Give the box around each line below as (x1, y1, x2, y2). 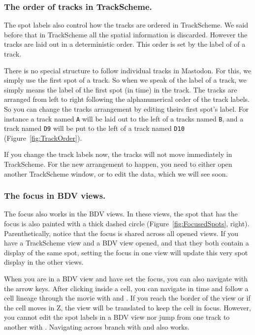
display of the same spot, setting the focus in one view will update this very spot (4, 247, 248, 257)
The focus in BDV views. (4, 189, 106, 202)
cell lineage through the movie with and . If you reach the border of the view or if (4, 293, 251, 303)
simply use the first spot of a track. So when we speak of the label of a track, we (4, 75, 247, 85)
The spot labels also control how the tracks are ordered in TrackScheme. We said (4, 20, 249, 30)
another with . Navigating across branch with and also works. (4, 322, 190, 332)
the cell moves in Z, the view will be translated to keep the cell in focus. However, (4, 302, 251, 312)
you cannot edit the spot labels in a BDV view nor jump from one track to (4, 312, 230, 322)
